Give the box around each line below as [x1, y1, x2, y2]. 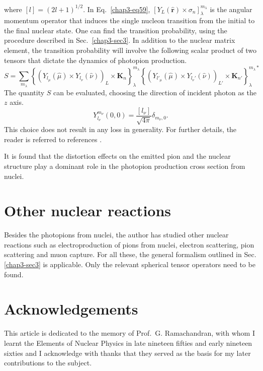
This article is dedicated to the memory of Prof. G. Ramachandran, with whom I [4, 328, 255, 338]
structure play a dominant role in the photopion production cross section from [4, 160, 245, 171]
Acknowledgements [4, 298, 138, 319]
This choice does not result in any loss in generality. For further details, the [4, 124, 237, 135]
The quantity [4, 87, 45, 97]
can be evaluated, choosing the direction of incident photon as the [53, 87, 256, 97]
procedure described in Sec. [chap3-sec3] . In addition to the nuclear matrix [4, 35, 235, 45]
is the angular [210, 4, 252, 14]
